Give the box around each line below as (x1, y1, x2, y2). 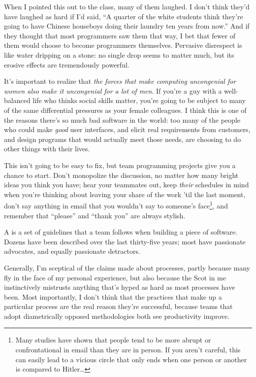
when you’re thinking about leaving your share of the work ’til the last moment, (4, 189, 246, 199)
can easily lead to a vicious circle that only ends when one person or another (15, 354, 247, 364)
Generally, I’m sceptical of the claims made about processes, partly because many (4, 262, 250, 273)
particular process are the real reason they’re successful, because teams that (4, 301, 233, 311)
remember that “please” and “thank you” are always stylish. (4, 210, 186, 220)
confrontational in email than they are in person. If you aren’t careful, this (15, 344, 241, 355)
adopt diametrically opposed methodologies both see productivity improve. (4, 310, 230, 321)
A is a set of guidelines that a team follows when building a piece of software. (4, 227, 238, 237)
